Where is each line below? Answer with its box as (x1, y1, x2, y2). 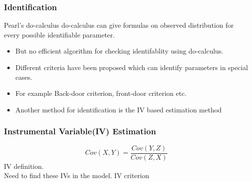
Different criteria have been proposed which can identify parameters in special (15, 62, 248, 72)
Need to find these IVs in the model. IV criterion (4, 170, 149, 181)
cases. (15, 72, 33, 82)
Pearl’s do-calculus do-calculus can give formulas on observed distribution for (4, 20, 234, 30)
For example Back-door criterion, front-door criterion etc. (15, 88, 187, 98)
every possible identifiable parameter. (4, 29, 115, 39)
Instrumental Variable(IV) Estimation (4, 125, 156, 137)
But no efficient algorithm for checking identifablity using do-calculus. (15, 46, 224, 56)
